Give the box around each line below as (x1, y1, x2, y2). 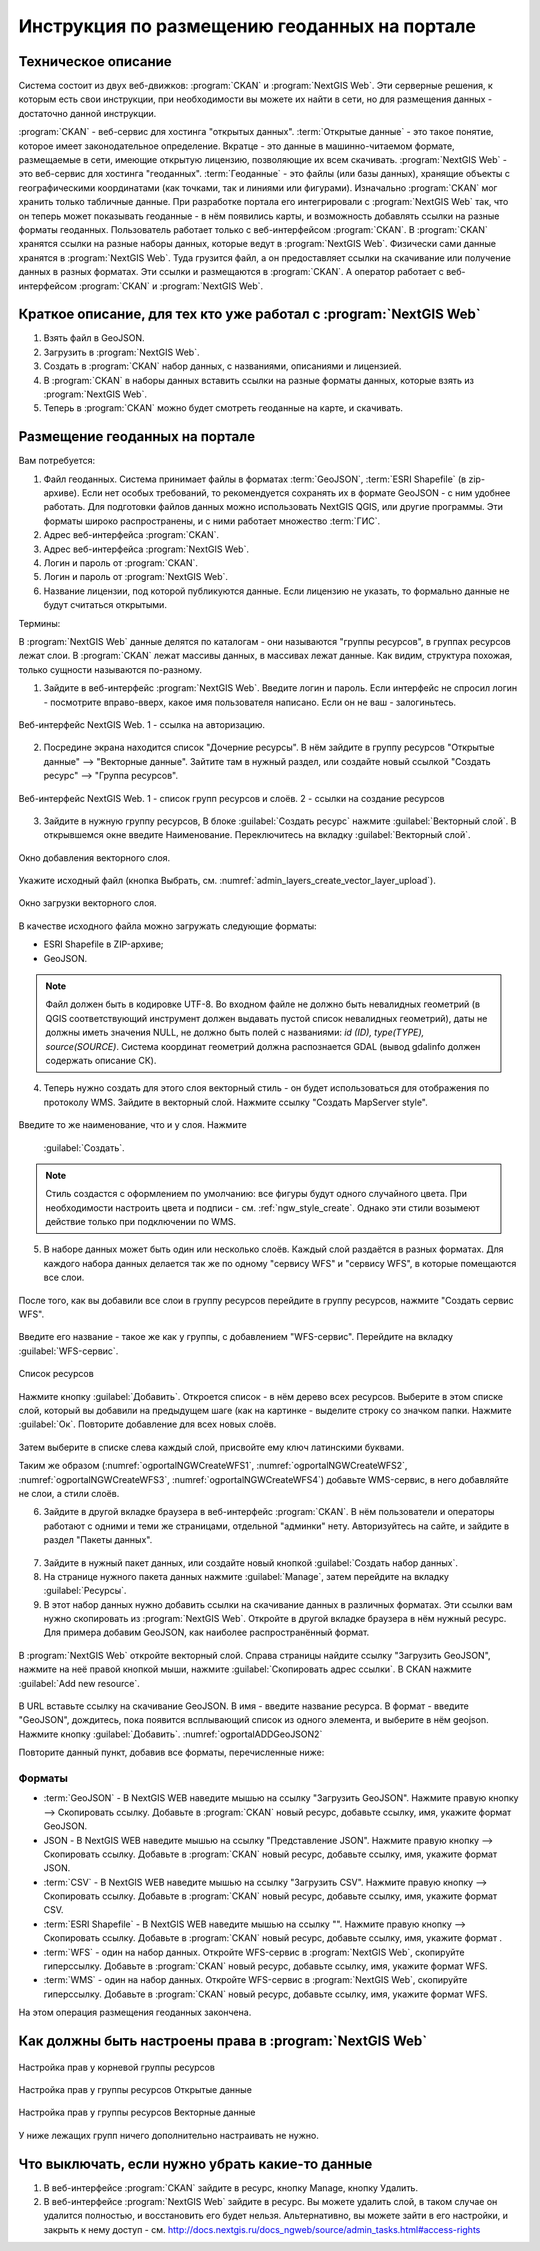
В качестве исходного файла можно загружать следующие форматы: (18, 920, 317, 932)
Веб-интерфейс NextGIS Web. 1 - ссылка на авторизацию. (18, 718, 265, 730)
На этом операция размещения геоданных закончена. (18, 2006, 252, 2019)
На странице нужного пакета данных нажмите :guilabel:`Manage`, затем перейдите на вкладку (43, 1570, 450, 1582)
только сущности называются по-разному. (18, 663, 202, 675)
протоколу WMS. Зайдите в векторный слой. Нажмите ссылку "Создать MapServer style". (43, 1096, 429, 1108)
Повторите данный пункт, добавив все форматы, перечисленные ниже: (18, 1746, 325, 1759)
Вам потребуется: (18, 455, 95, 467)
